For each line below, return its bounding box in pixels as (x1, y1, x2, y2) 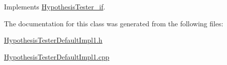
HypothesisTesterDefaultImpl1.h (4, 35, 103, 45)
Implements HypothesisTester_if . (4, 1, 106, 11)
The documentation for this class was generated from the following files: (4, 18, 224, 28)
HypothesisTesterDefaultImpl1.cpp (4, 51, 110, 62)
